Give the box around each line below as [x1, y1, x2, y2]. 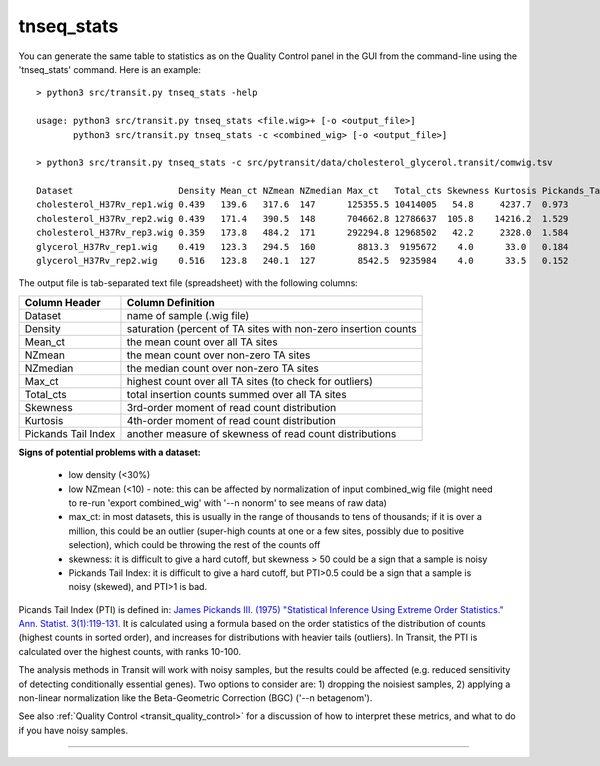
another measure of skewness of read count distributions [126, 426, 397, 440]
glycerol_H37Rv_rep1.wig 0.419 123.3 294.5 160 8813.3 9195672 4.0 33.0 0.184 [36, 241, 569, 252]
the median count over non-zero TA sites [126, 361, 320, 375]
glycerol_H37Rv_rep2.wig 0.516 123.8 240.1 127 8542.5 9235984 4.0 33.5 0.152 [36, 255, 569, 267]
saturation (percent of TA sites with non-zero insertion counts [126, 321, 417, 335]
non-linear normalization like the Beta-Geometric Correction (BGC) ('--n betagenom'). [18, 692, 373, 704]
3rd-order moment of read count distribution [126, 400, 337, 414]
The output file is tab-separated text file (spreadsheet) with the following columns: [18, 277, 359, 289]
